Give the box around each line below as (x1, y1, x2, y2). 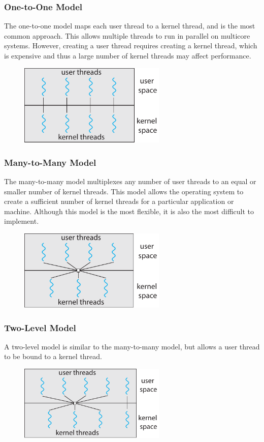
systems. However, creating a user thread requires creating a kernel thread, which (4, 40, 257, 51)
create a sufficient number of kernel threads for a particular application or (4, 196, 234, 207)
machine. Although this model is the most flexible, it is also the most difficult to (4, 205, 254, 216)
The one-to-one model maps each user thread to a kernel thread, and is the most (4, 20, 255, 31)
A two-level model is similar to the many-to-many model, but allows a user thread (4, 341, 260, 351)
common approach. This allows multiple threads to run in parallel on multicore (4, 30, 250, 41)
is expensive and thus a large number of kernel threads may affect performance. (4, 50, 251, 61)
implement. (4, 216, 39, 226)
